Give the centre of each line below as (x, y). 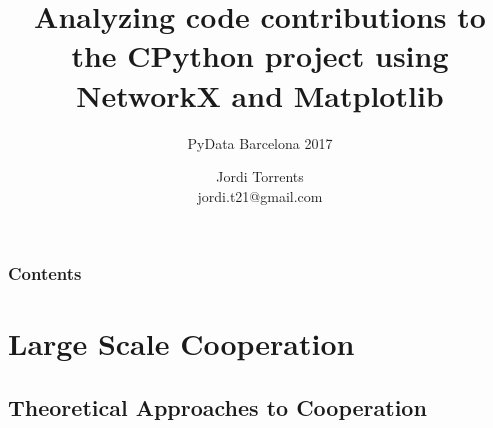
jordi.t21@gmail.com (260, 195)
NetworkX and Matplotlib (260, 94)
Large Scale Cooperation (181, 343)
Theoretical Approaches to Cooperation (217, 406)
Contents (45, 273)
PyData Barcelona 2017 (260, 142)
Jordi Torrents (260, 176)
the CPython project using (260, 55)
